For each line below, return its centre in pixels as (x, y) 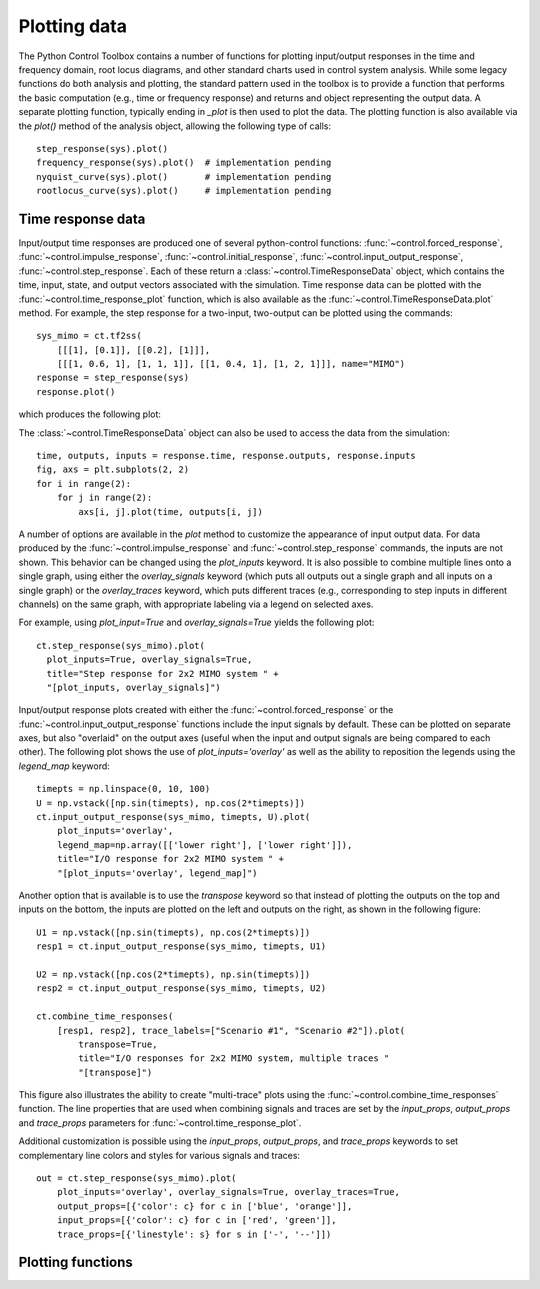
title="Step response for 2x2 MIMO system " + (162, 673)
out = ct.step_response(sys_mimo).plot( (136, 1178)
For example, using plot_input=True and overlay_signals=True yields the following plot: (196, 622)
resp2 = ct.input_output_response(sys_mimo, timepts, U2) (181, 988)
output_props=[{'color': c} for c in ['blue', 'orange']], (204, 1206)
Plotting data (73, 26)
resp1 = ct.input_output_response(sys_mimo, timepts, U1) (181, 946)
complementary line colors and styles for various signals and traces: (159, 1155)
